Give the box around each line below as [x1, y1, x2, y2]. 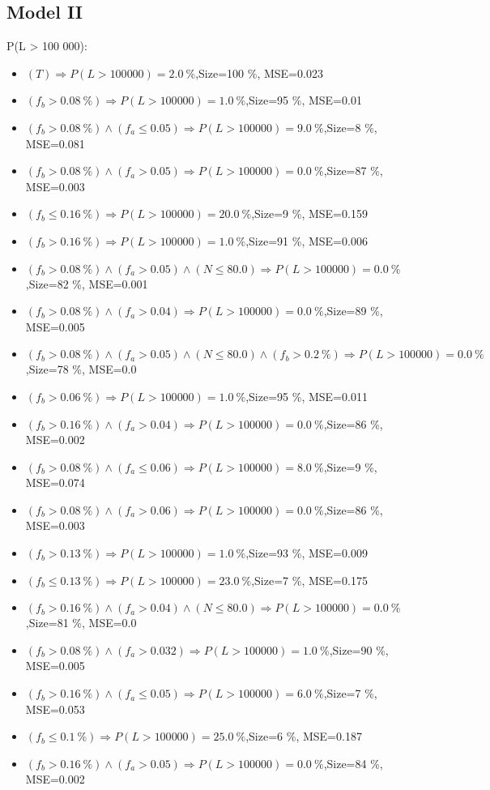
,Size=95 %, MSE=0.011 [245, 387, 368, 404]
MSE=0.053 [25, 700, 85, 717]
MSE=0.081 [25, 135, 85, 152]
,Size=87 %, [323, 162, 383, 179]
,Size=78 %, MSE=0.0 [25, 361, 137, 378]
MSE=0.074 [25, 474, 85, 491]
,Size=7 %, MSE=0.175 [251, 571, 368, 588]
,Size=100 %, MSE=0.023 [195, 64, 323, 81]
